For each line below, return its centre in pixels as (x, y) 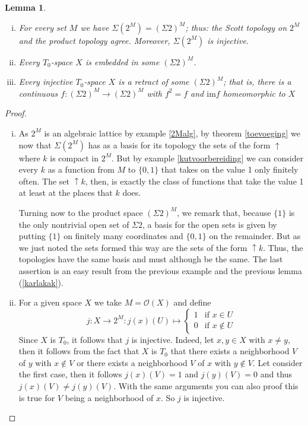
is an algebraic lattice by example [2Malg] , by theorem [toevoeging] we (172, 133)
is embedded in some (122, 61)
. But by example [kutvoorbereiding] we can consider (207, 158)
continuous (38, 93)
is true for (37, 397)
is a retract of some (154, 82)
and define (192, 302)
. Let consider (277, 362)
